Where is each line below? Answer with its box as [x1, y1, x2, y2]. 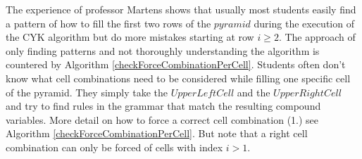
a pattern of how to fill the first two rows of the [6, 15, 211, 30]
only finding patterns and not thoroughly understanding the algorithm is [6, 43, 320, 58]
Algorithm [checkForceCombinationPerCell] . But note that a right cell [6, 126, 308, 141]
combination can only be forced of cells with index [6, 139, 223, 154]
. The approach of [278, 30, 356, 44]
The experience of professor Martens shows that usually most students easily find [6, 2, 356, 16]
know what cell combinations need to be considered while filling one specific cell [6, 70, 351, 85]
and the [237, 84, 270, 99]
